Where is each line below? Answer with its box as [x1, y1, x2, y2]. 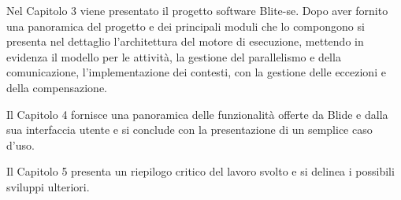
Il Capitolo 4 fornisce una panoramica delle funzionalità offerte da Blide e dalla [6, 106, 388, 122]
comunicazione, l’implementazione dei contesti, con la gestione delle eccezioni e [6, 64, 386, 80]
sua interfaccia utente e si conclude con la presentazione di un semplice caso [6, 121, 373, 138]
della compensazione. [6, 79, 108, 95]
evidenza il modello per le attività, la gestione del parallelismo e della [6, 48, 341, 65]
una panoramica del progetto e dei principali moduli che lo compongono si [6, 17, 365, 34]
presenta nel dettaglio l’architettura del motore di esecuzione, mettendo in [6, 33, 364, 50]
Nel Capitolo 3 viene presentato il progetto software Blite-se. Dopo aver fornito [6, 2, 388, 18]
